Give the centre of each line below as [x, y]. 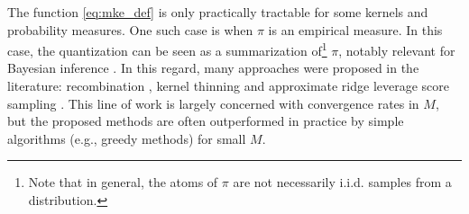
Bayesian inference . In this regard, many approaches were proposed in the [213, 68]
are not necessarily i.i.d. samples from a [342, 182]
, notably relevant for [397, 50]
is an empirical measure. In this [355, 29]
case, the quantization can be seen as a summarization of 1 [167, 49]
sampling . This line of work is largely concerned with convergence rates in [213, 103]
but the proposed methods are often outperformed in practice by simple [206, 121]
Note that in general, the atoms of [123, 182]
